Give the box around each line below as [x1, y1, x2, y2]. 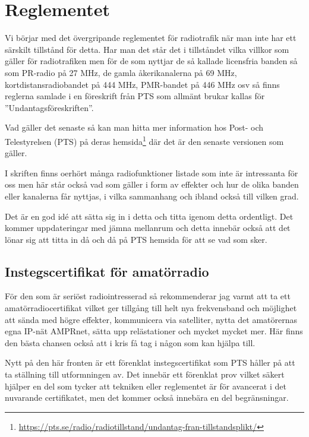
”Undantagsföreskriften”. [5, 101, 94, 113]
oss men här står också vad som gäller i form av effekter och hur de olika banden [5, 178, 299, 191]
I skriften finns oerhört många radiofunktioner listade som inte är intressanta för [5, 166, 298, 179]
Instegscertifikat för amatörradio [5, 262, 209, 280]
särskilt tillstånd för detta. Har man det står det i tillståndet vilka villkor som [5, 43, 289, 55]
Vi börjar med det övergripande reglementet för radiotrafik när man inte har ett [5, 31, 297, 44]
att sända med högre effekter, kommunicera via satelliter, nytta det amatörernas [5, 313, 297, 325]
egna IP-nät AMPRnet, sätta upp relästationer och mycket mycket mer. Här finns [5, 325, 303, 337]
